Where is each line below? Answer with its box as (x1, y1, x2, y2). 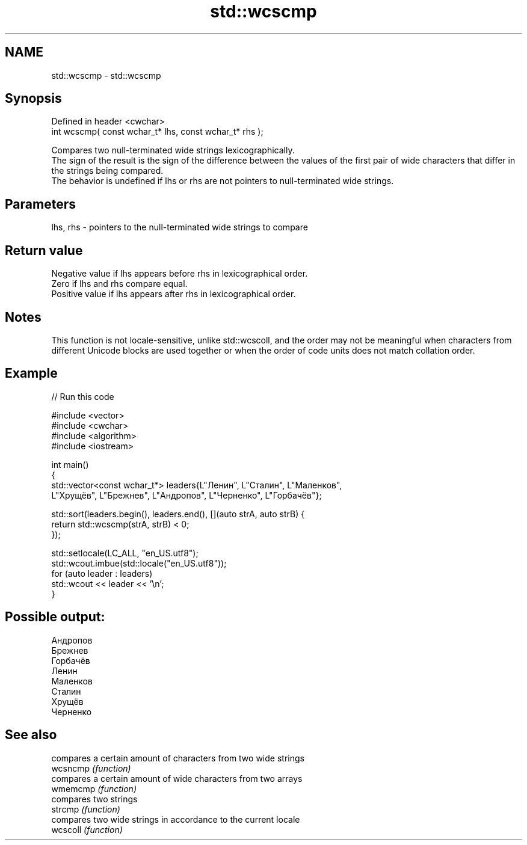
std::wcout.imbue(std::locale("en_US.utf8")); (51, 558, 227, 568)
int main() (51, 459, 89, 470)
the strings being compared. (51, 165, 164, 176)
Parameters (5, 196, 76, 212)
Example (5, 366, 58, 381)
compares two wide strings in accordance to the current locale (51, 814, 300, 825)
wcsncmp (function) (51, 763, 131, 773)
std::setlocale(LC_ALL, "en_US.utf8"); (51, 547, 199, 558)
